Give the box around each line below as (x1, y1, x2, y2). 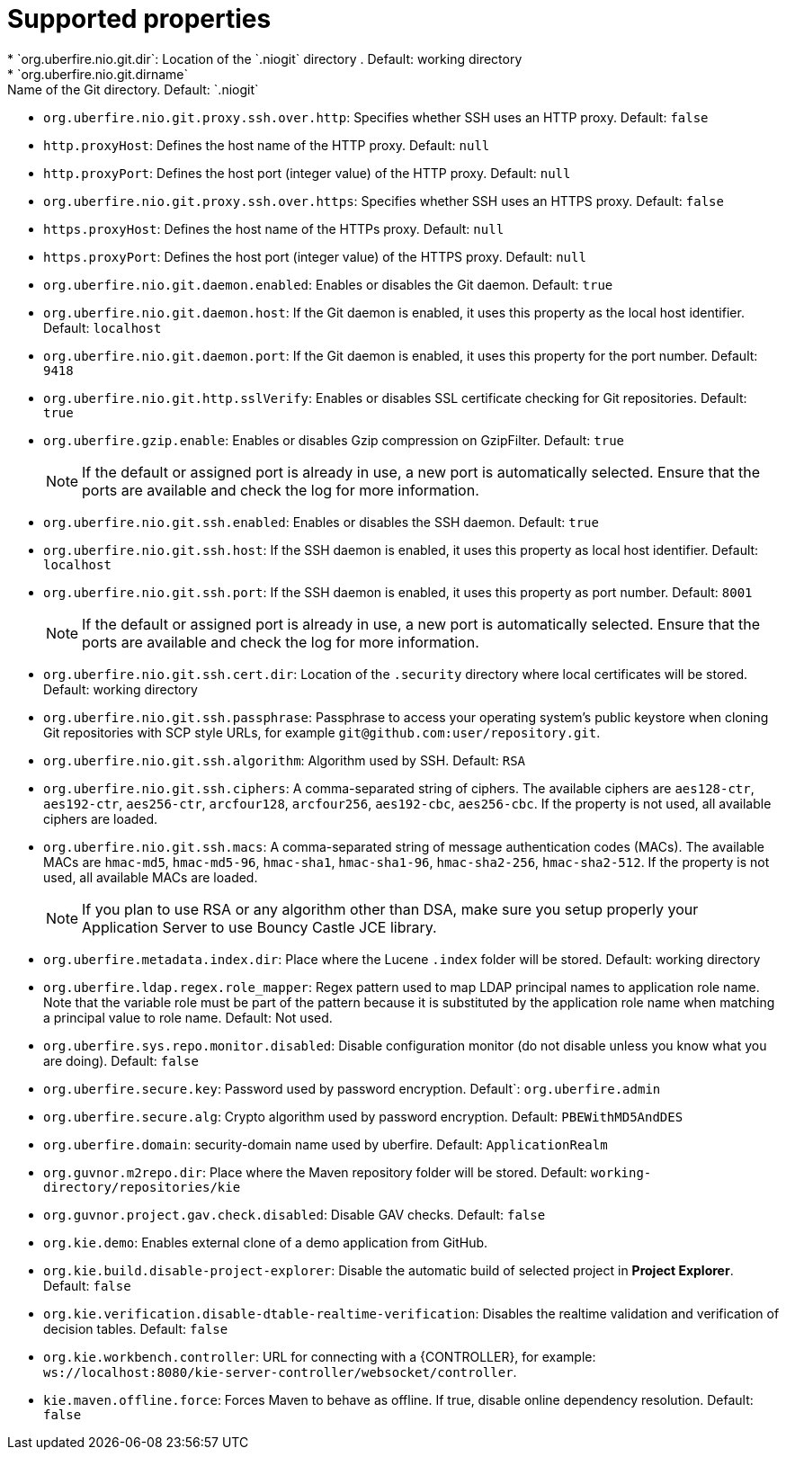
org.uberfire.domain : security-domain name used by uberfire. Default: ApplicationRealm (43, 1136, 608, 1152)
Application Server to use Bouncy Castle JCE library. (82, 917, 437, 936)
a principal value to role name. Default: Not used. (43, 1009, 333, 1025)
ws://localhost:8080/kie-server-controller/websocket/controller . (43, 1363, 517, 1380)
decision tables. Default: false (43, 1320, 228, 1336)
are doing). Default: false (43, 1052, 199, 1068)
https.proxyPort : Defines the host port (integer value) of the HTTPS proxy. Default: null (43, 248, 586, 264)
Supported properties (7, 4, 272, 34)
